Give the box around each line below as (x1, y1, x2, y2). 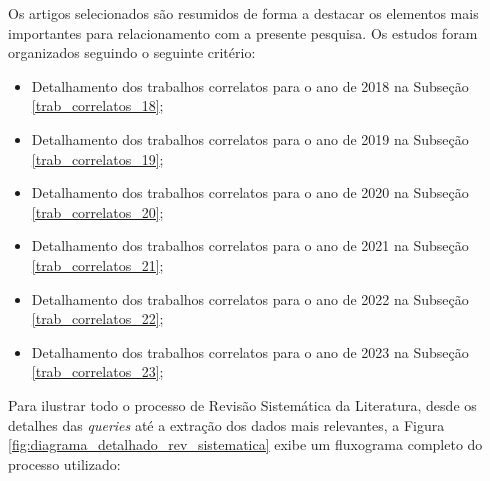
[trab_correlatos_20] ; (31, 201, 164, 222)
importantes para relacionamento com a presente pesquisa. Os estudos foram (8, 22, 478, 43)
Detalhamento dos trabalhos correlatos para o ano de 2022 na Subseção (31, 288, 469, 309)
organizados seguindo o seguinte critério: (8, 42, 256, 63)
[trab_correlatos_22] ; (31, 308, 164, 329)
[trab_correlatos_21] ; (31, 254, 164, 275)
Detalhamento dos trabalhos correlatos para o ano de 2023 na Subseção (31, 341, 469, 362)
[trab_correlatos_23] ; (31, 361, 164, 382)
